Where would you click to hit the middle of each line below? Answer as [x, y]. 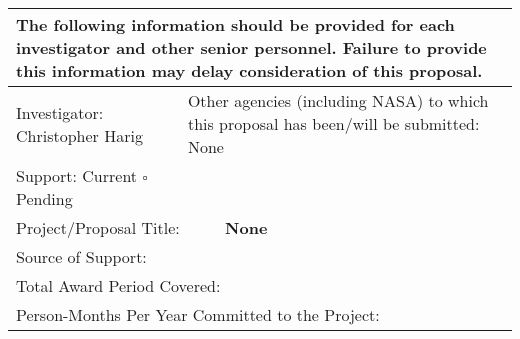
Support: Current [77, 175]
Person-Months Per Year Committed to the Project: [198, 314]
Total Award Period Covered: [118, 285]
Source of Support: [81, 256]
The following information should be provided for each [235, 24]
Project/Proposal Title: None [142, 227]
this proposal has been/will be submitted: [333, 123]
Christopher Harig [79, 135]
